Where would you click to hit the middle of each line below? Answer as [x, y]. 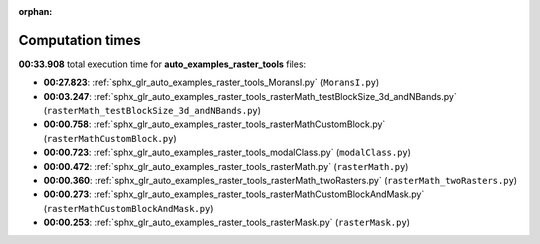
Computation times [79, 40]
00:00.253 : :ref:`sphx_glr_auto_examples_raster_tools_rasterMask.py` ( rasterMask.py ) [226, 222]
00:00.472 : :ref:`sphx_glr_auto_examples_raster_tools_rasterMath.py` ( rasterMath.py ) [226, 166]
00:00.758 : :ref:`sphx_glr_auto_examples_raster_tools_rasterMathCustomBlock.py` [214, 124]
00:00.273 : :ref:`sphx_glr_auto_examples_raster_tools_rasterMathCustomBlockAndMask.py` [234, 194]
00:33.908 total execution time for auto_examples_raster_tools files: [162, 64]
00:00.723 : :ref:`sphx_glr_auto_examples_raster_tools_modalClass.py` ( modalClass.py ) [227, 152]
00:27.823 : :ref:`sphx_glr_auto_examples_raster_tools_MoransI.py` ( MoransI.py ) [211, 82]
